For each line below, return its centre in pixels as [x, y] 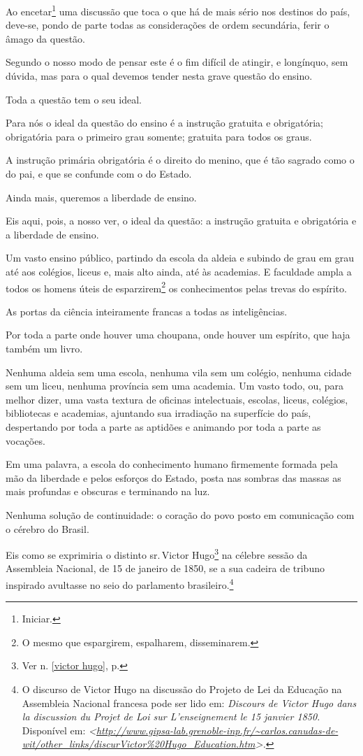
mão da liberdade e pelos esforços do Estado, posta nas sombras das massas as [173, 477]
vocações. [25, 440]
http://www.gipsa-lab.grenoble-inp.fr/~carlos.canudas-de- [217, 730]
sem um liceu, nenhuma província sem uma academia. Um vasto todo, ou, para [175, 386]
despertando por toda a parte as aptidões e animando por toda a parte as [163, 426]
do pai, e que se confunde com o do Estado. [99, 173]
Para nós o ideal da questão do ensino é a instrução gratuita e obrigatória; [164, 123]
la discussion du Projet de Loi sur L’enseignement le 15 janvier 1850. [171, 716]
